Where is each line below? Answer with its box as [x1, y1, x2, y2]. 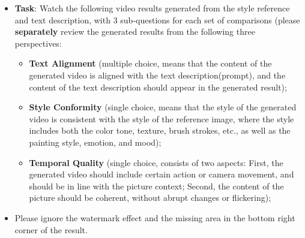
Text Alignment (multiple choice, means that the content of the [29, 57, 272, 70]
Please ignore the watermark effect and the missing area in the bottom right [14, 211, 295, 224]
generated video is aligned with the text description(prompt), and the [29, 68, 286, 81]
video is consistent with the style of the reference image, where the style [29, 112, 294, 125]
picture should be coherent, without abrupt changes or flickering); [29, 191, 271, 204]
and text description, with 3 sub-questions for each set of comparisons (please [14, 13, 300, 26]
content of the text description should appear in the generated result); [29, 80, 287, 93]
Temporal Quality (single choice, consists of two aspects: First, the [29, 156, 283, 168]
